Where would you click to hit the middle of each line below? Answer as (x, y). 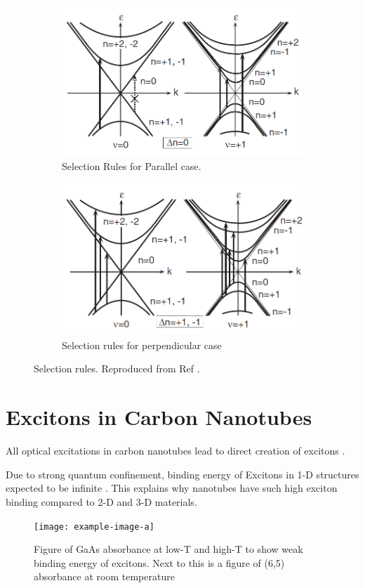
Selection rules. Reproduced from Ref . (117, 368)
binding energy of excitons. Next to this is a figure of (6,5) (159, 562)
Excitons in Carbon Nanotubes (159, 417)
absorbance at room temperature (104, 576)
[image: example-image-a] (94, 527)
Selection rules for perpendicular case (142, 345)
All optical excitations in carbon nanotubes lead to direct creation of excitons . (175, 451)
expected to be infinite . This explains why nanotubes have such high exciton (172, 488)
